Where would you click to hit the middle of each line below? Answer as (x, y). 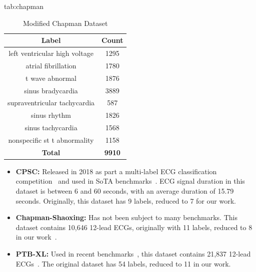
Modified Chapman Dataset (65, 23)
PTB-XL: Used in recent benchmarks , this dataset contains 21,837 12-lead (133, 254)
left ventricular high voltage (51, 53)
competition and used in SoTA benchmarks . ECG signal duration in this (130, 181)
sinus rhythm (51, 115)
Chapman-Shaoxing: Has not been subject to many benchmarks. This (126, 217)
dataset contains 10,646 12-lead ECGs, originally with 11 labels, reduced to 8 (134, 227)
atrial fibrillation (51, 65)
